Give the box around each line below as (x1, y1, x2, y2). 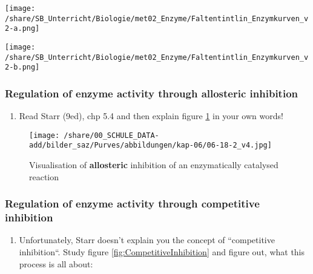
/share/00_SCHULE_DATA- (64, 131, 159, 140)
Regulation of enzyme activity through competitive (5, 196, 260, 211)
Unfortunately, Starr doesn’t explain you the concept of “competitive (19, 233, 275, 246)
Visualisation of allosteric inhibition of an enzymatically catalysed (29, 158, 278, 171)
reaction (29, 170, 59, 183)
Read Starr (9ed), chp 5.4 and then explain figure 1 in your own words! (19, 109, 283, 122)
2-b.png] (5, 63, 40, 72)
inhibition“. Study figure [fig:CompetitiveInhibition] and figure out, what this (19, 245, 305, 258)
